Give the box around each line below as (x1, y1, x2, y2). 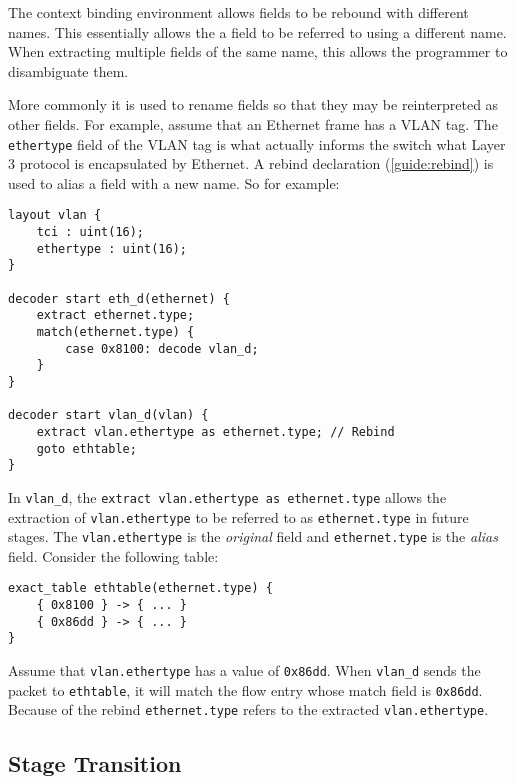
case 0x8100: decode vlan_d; (65, 341, 259, 356)
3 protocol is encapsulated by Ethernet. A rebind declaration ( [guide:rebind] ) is (8, 153, 494, 174)
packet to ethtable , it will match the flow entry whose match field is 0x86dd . (8, 679, 483, 700)
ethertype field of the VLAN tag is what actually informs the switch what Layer (8, 133, 506, 154)
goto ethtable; (36, 441, 137, 456)
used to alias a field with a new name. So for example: (8, 172, 340, 193)
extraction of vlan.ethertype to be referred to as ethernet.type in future (8, 506, 469, 527)
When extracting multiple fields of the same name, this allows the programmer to (8, 41, 508, 62)
